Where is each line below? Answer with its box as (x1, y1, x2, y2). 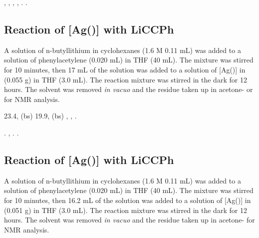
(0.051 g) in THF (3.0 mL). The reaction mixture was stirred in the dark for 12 (4, 204, 247, 215)
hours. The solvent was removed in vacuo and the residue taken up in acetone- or (4, 84, 253, 94)
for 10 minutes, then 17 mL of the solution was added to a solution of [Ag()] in (4, 64, 246, 74)
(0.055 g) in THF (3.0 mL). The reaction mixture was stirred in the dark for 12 (4, 74, 247, 84)
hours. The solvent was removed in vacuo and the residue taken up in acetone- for (4, 214, 255, 225)
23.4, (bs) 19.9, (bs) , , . (4, 110, 77, 121)
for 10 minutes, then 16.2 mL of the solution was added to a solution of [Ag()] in (4, 194, 251, 205)
